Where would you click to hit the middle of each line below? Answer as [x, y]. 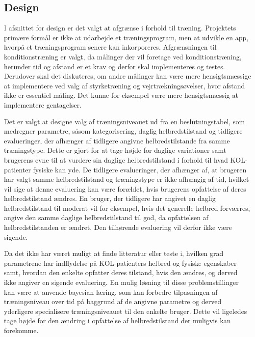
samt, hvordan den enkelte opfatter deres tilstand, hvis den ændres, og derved [121, 272]
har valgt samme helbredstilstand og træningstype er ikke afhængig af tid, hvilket [127, 179]
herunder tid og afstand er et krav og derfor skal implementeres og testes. [115, 66]
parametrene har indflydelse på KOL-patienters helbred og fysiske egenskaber [120, 263]
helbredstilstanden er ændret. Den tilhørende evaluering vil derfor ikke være [118, 227]
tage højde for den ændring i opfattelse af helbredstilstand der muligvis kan [117, 321]
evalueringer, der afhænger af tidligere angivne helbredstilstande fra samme [117, 140]
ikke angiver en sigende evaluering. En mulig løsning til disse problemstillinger [121, 282]
